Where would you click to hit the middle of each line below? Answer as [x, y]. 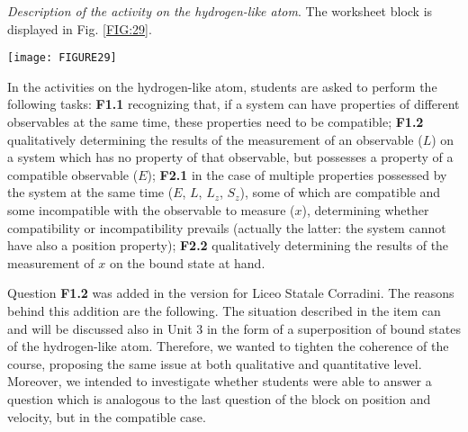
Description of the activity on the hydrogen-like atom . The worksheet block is [220, 11]
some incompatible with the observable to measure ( [151, 210]
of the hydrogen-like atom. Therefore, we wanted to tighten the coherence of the [228, 346]
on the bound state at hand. [187, 262]
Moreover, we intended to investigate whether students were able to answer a [220, 381]
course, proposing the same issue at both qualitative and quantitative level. [215, 363]
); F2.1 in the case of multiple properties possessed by [297, 174]
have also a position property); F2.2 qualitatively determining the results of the [228, 245]
